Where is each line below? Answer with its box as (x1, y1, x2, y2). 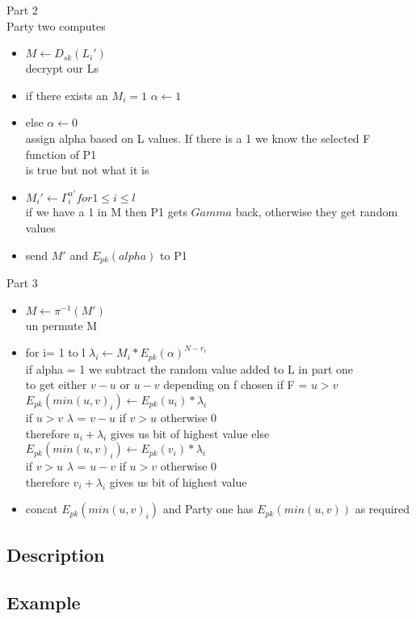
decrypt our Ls (25, 60, 99, 77)
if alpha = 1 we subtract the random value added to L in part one (25, 360, 354, 377)
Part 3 (6, 274, 38, 291)
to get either (25, 376, 87, 393)
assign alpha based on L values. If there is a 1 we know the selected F (25, 129, 371, 146)
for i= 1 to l (25, 344, 86, 361)
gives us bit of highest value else (110, 425, 270, 441)
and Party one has (162, 500, 254, 517)
